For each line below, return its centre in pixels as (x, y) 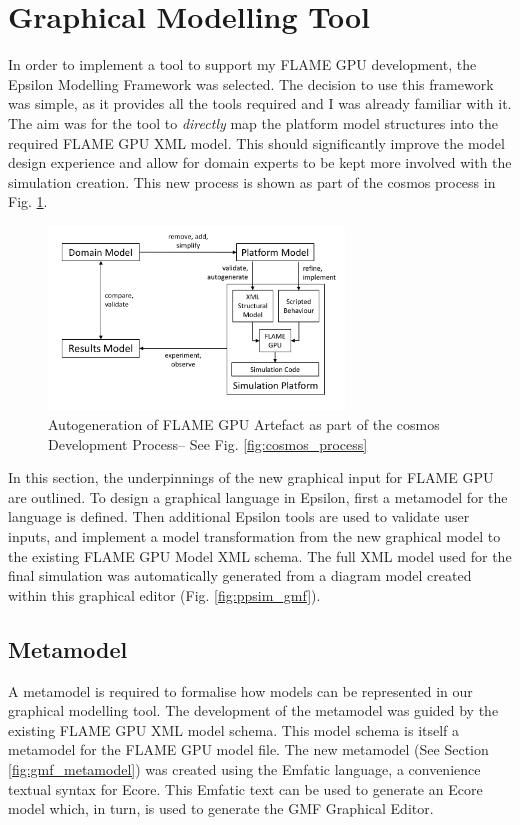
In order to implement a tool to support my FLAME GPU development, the (242, 64)
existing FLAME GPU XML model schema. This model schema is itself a (234, 729)
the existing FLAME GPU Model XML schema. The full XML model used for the (260, 555)
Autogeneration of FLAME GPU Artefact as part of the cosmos (244, 423)
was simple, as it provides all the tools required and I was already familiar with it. (260, 103)
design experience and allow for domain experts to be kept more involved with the (260, 162)
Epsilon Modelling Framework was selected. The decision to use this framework (251, 83)
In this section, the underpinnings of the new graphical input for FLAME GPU (251, 477)
